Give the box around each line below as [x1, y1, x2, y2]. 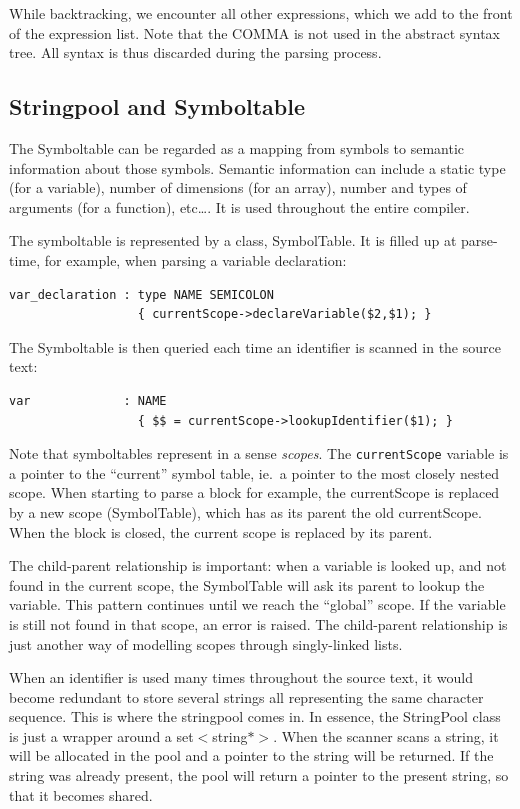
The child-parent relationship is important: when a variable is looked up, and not [9, 555, 507, 576]
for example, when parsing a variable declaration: [44, 249, 347, 270]
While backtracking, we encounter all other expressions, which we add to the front [9, 3, 513, 23]
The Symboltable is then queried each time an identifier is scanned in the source [9, 336, 501, 357]
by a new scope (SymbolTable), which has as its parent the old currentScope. [9, 501, 482, 522]
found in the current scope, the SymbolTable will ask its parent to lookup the [9, 574, 485, 595]
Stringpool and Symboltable [9, 91, 306, 122]
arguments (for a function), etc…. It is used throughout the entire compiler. [9, 196, 470, 217]
